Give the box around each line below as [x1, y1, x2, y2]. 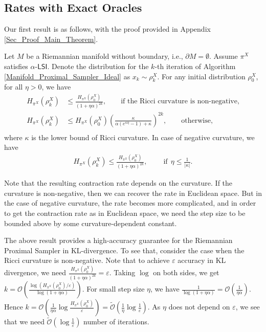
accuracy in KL [178, 255, 226, 265]
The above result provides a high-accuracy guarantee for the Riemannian [4, 235, 233, 246]
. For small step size [82, 283, 145, 294]
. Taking [109, 267, 136, 278]
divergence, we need [4, 267, 66, 278]
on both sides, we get [153, 267, 219, 278]
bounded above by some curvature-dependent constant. [4, 217, 177, 228]
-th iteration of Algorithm [154, 60, 236, 71]
